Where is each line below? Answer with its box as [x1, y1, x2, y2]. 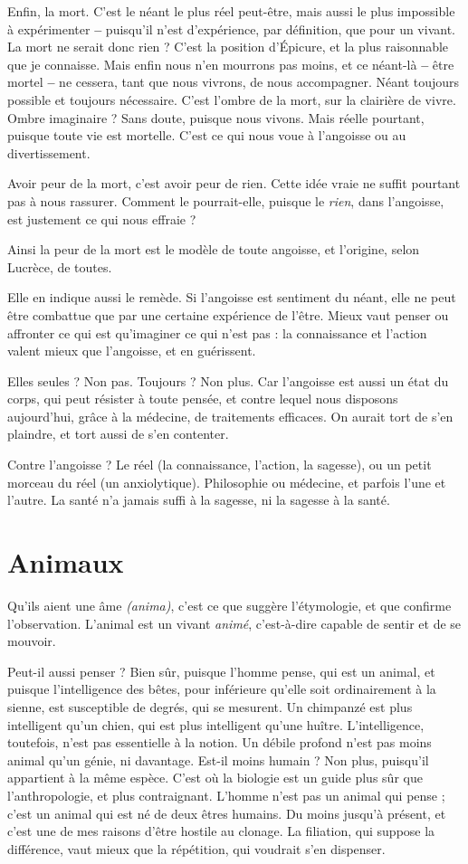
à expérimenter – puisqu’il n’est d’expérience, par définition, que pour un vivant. [7, 19, 455, 38]
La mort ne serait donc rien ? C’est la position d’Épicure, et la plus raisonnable [7, 37, 449, 56]
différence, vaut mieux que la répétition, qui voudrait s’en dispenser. [7, 839, 386, 858]
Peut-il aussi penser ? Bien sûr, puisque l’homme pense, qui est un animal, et [7, 661, 435, 680]
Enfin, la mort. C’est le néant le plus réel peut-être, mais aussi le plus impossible [7, 2, 455, 20]
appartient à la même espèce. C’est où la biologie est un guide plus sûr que [7, 768, 423, 787]
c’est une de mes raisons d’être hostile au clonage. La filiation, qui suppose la [7, 821, 435, 840]
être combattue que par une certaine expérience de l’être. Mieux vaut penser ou [7, 305, 449, 324]
